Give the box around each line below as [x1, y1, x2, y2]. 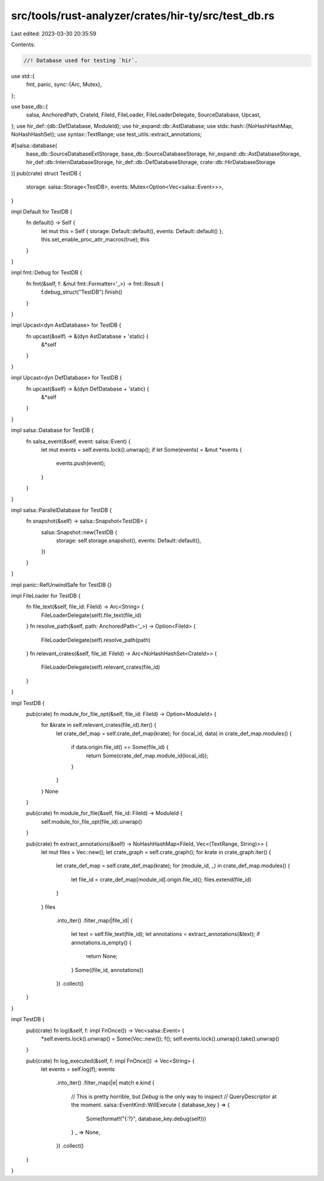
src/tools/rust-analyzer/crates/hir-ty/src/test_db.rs [11, 9, 275, 22]
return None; [86, 953, 118, 960]
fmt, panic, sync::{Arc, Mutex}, [26, 81, 102, 88]
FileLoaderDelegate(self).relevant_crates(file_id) [41, 664, 160, 671]
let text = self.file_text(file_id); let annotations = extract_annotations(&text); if [71, 931, 260, 938]
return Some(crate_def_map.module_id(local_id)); [86, 751, 209, 759]
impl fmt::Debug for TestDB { [11, 269, 82, 276]
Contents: [11, 41, 35, 48]
